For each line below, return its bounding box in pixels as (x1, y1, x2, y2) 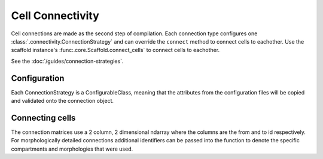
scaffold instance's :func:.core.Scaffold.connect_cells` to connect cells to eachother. (11, 47, 220, 54)
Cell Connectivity (11, 9, 100, 22)
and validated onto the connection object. (11, 97, 114, 105)
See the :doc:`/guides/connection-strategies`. (11, 57, 124, 65)
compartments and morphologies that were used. (11, 145, 133, 152)
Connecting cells (11, 112, 76, 123)
